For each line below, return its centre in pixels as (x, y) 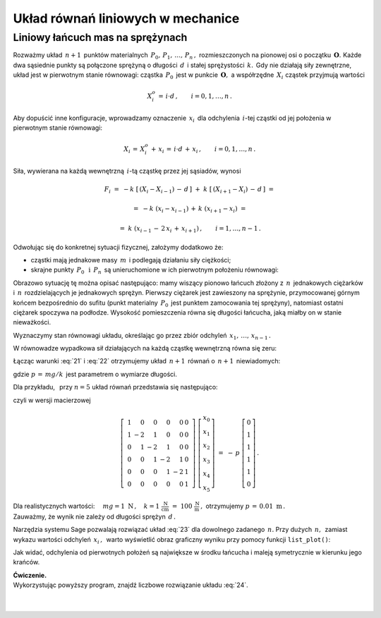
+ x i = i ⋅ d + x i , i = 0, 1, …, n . (203, 150)
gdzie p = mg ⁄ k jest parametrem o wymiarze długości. (95, 374)
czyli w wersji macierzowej (52, 400)
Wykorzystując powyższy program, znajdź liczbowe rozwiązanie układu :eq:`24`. (131, 585)
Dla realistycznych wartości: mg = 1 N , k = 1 (86, 506)
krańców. (26, 562)
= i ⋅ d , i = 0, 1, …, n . (195, 96)
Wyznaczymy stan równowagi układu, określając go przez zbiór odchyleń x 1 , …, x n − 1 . (142, 336)
